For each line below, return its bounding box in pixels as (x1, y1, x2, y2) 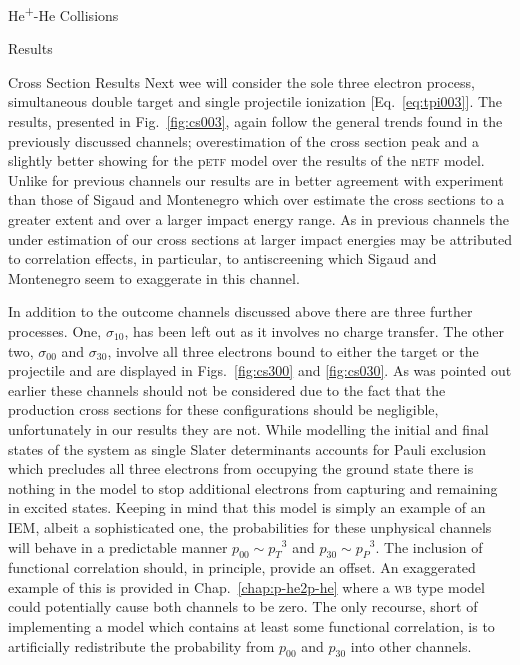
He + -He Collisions (8, 2, 119, 25)
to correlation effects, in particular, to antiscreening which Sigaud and (8, 248, 437, 269)
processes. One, (8, 320, 102, 341)
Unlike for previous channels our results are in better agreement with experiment (8, 169, 504, 190)
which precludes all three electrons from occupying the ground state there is (8, 458, 474, 479)
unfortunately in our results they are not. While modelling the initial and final (8, 418, 489, 439)
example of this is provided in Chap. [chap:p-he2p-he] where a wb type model (8, 576, 485, 597)
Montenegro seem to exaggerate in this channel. (8, 267, 300, 288)
